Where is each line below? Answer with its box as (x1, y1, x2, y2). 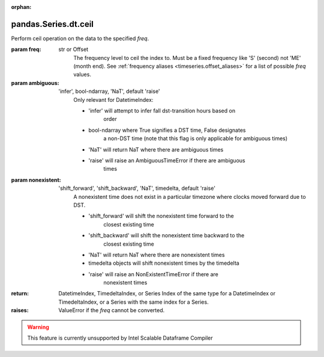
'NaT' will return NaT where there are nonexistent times (88, 251, 225, 258)
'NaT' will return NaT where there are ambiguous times (88, 146, 224, 153)
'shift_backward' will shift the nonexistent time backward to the (88, 232, 245, 239)
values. (73, 71, 91, 78)
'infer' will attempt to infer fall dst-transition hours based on (88, 107, 236, 114)
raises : (11, 307, 29, 314)
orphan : (11, 4, 32, 10)
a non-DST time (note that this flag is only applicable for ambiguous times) (103, 135, 288, 142)
